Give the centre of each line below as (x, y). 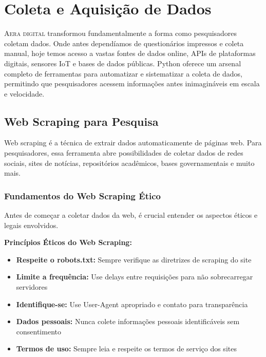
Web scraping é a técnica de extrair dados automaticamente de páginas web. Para (133, 143)
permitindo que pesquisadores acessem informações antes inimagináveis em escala (132, 83)
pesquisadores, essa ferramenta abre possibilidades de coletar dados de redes (124, 153)
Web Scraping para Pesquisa (81, 121)
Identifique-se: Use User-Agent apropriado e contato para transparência (132, 304)
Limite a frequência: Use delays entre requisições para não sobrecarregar (135, 277)
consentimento (39, 331)
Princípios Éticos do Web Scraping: (68, 242)
